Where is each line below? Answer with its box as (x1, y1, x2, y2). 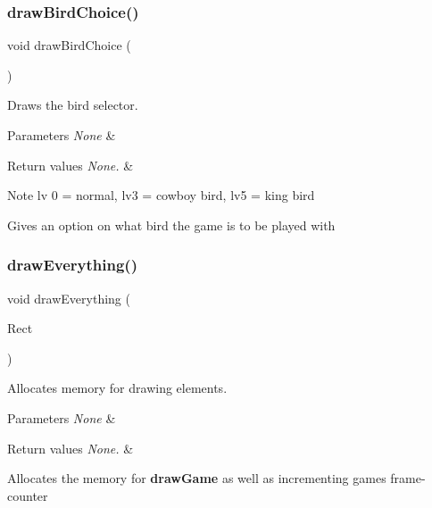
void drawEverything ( (7, 288, 130, 307)
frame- (390, 469, 426, 487)
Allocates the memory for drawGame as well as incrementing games (7, 469, 386, 487)
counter (7, 486, 48, 504)
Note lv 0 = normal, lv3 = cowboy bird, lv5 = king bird (7, 186, 315, 204)
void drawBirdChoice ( (7, 36, 131, 54)
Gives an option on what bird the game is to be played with (7, 215, 336, 234)
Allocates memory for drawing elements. (7, 379, 228, 397)
